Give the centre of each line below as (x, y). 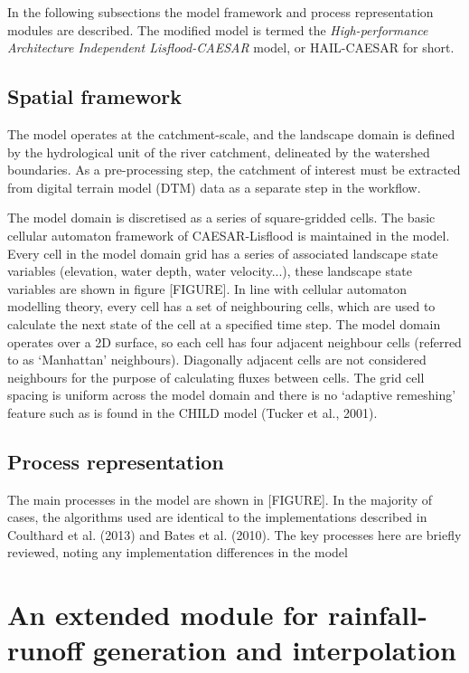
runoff (45, 650)
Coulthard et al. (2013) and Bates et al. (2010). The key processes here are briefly (234, 534)
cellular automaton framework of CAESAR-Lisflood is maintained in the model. (229, 235)
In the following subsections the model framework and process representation (220, 12)
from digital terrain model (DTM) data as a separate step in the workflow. (214, 187)
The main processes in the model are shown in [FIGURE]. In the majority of (220, 499)
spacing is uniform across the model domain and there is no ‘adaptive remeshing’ (232, 395)
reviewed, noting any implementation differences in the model (178, 552)
